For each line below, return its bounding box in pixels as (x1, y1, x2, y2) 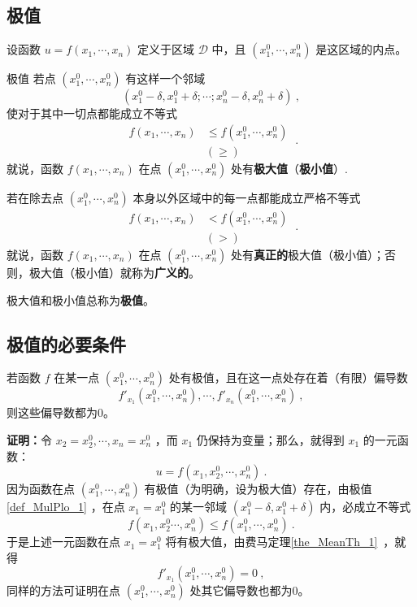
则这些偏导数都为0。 (7, 404, 115, 421)
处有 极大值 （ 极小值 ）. (230, 159, 348, 176)
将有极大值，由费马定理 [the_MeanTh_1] (165, 533, 378, 550)
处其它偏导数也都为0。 (189, 582, 310, 599)
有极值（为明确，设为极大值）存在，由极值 (144, 480, 372, 497)
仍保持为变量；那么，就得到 (196, 431, 345, 448)
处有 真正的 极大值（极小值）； (230, 245, 384, 262)
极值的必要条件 (7, 331, 126, 356)
